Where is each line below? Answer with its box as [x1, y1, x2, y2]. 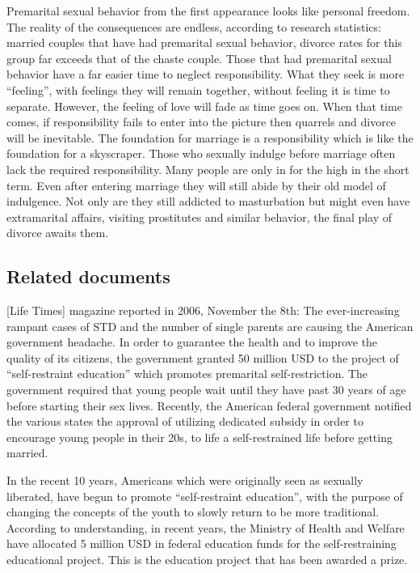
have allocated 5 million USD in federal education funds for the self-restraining [6, 535, 397, 552]
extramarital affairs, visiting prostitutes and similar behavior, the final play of [6, 208, 393, 225]
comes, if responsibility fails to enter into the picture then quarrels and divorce [6, 113, 397, 130]
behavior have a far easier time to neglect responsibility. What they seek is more [6, 66, 405, 83]
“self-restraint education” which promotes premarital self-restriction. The [6, 365, 368, 382]
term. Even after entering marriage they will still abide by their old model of [6, 176, 386, 193]
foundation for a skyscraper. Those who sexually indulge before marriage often [6, 145, 396, 162]
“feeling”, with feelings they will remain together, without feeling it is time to [6, 81, 390, 98]
